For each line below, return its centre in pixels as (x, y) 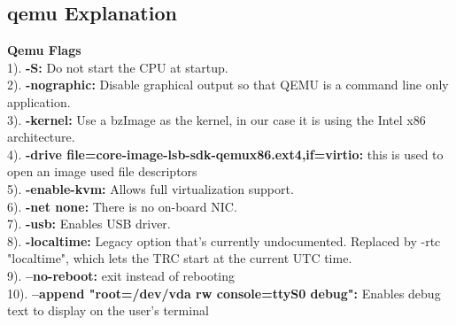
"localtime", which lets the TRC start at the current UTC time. (180, 258)
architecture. (41, 137)
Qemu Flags (44, 50)
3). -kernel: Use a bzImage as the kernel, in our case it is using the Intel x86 (216, 119)
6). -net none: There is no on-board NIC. (122, 206)
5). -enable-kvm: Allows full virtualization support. (151, 188)
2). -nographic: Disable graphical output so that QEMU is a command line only (228, 85)
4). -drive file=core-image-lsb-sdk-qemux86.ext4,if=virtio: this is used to (225, 154)
